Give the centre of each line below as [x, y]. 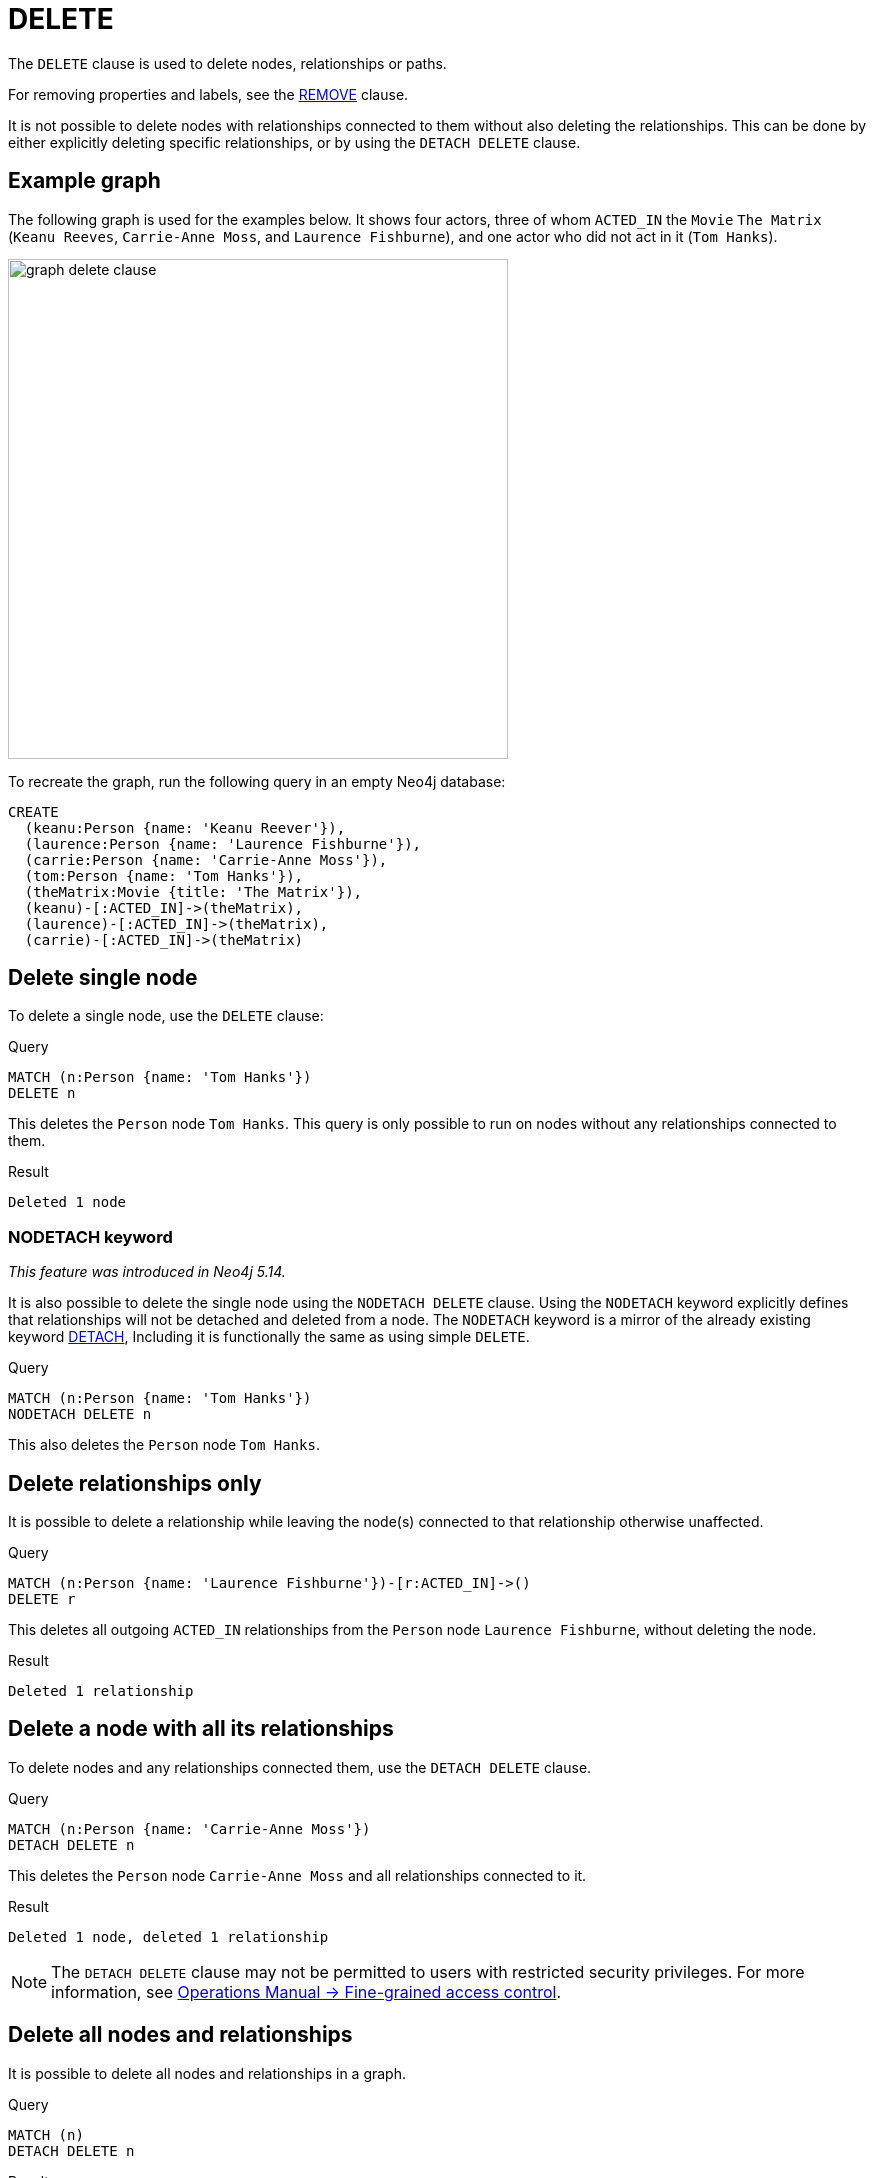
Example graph [84, 181]
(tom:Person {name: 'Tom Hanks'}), [164, 875]
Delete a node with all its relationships [201, 1729]
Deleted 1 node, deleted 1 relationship [168, 1936]
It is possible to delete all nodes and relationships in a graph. [207, 2073]
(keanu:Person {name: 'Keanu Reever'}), [185, 827]
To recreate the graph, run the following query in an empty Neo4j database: [257, 781]
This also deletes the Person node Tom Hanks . [164, 1445]
